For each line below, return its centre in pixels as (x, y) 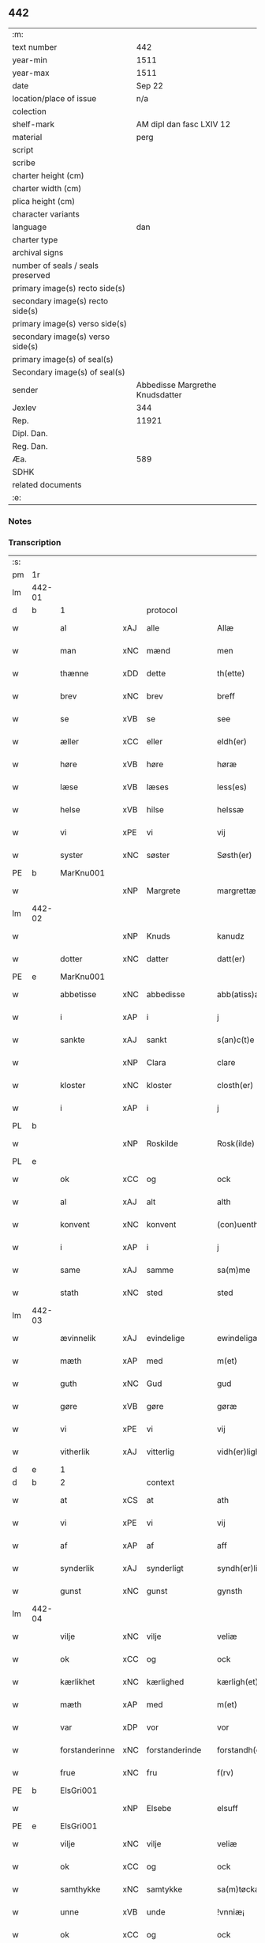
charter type (35, 239)
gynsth (230, 1591)
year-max (31, 73)
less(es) (231, 787)
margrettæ (236, 891)
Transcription (35, 542)
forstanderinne (88, 1750)
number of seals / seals (56, 265)
